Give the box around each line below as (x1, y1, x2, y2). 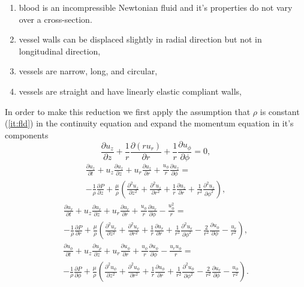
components (5, 128, 49, 141)
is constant (260, 105, 300, 117)
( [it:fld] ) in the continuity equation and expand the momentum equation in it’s (5, 117, 294, 129)
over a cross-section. (19, 13, 92, 25)
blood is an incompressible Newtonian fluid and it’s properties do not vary (19, 1, 293, 13)
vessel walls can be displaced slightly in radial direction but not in (19, 33, 262, 46)
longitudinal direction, (19, 44, 101, 57)
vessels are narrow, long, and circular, (19, 65, 158, 77)
